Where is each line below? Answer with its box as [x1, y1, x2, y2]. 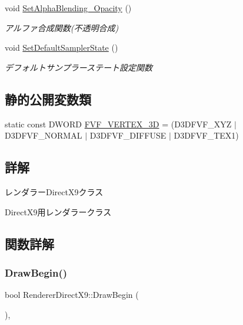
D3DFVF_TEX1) [174, 129, 239, 142]
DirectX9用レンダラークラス [5, 205, 112, 218]
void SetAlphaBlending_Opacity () [5, 2, 132, 14]
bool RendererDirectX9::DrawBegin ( [5, 288, 139, 301]
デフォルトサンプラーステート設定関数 [5, 61, 152, 73]
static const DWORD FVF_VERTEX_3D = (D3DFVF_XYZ [5, 117, 232, 130]
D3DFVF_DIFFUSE [89, 129, 167, 142]
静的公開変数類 [5, 90, 91, 108]
